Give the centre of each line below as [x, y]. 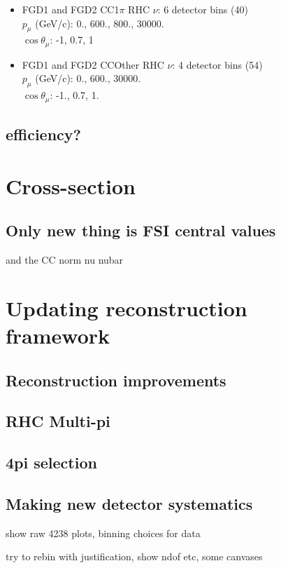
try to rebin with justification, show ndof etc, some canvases [134, 556]
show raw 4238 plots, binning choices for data [103, 533]
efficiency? [43, 134]
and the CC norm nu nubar [65, 260]
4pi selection [51, 462]
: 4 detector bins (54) [217, 64]
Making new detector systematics [129, 503]
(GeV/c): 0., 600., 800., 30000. [100, 23]
